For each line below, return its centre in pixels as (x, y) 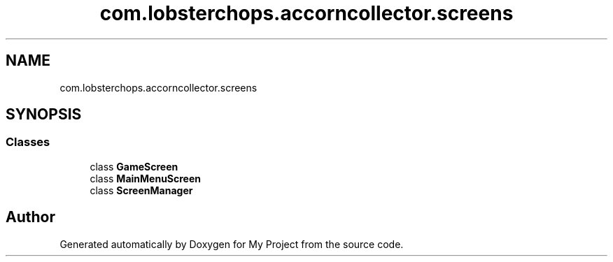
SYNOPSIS (44, 115)
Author (30, 217)
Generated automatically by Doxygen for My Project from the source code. (232, 244)
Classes (28, 142)
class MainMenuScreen (146, 178)
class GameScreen (134, 166)
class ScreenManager (141, 190)
